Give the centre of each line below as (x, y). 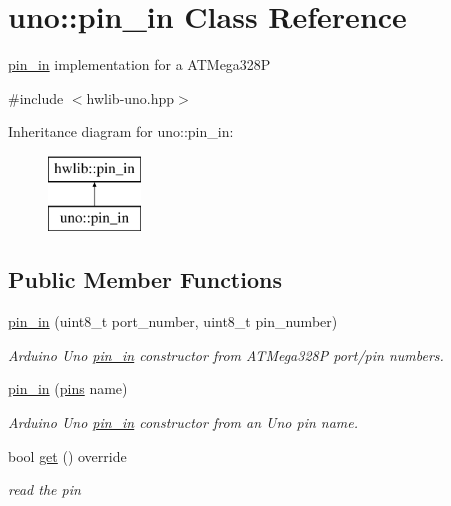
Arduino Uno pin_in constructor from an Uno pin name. (183, 422)
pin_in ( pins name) (68, 388)
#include (36, 97)
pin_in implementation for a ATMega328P (139, 64)
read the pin (44, 489)
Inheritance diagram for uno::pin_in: (121, 131)
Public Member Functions (145, 279)
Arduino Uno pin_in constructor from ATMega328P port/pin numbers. (226, 354)
